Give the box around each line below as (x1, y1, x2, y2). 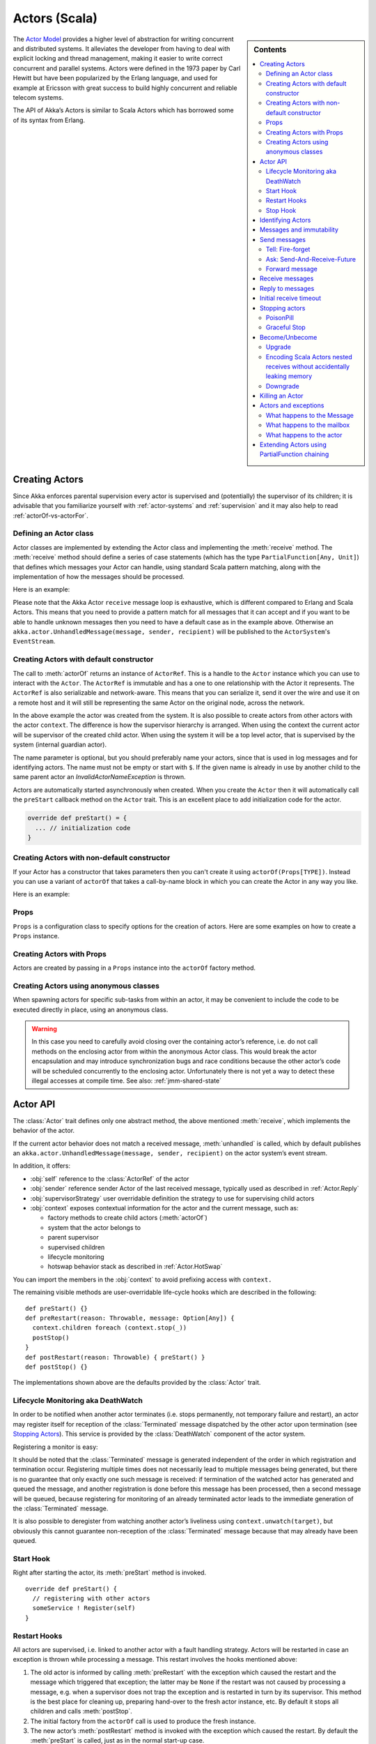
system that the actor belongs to (47, 1223, 141, 1231)
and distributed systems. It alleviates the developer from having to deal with (13, 44, 230, 52)
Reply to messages (260, 284, 315, 292)
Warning (31, 1025, 57, 1033)
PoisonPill (265, 313, 294, 322)
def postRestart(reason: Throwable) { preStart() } (25, 1353, 205, 1361)
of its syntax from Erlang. (13, 116, 86, 124)
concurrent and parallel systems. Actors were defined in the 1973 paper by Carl (13, 63, 241, 73)
